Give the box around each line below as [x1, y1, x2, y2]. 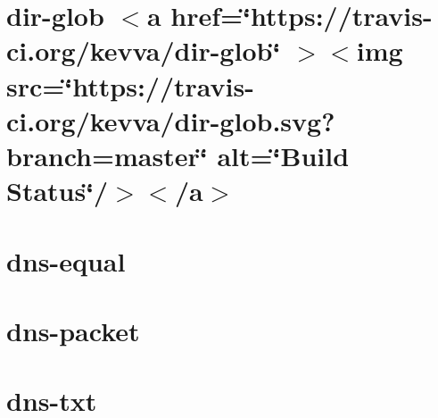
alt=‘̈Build [217, 137, 350, 173]
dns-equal [6, 242, 126, 279]
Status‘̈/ [6, 172, 109, 209]
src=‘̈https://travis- [6, 67, 254, 104]
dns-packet [6, 312, 140, 348]
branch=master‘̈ [6, 137, 208, 173]
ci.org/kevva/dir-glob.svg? [6, 102, 335, 138]
